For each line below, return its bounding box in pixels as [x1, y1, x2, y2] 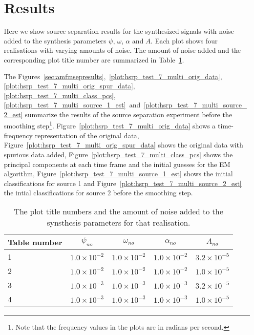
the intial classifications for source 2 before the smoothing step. [4, 188, 193, 198]
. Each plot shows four [150, 35, 218, 45]
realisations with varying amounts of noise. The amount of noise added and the [4, 45, 241, 55]
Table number [8, 236, 63, 248]
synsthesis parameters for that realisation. [47, 216, 190, 228]
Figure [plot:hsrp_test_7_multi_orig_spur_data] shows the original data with [4, 140, 243, 150]
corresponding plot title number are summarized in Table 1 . [4, 54, 184, 64]
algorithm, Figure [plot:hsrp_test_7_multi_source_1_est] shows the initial [4, 168, 233, 179]
